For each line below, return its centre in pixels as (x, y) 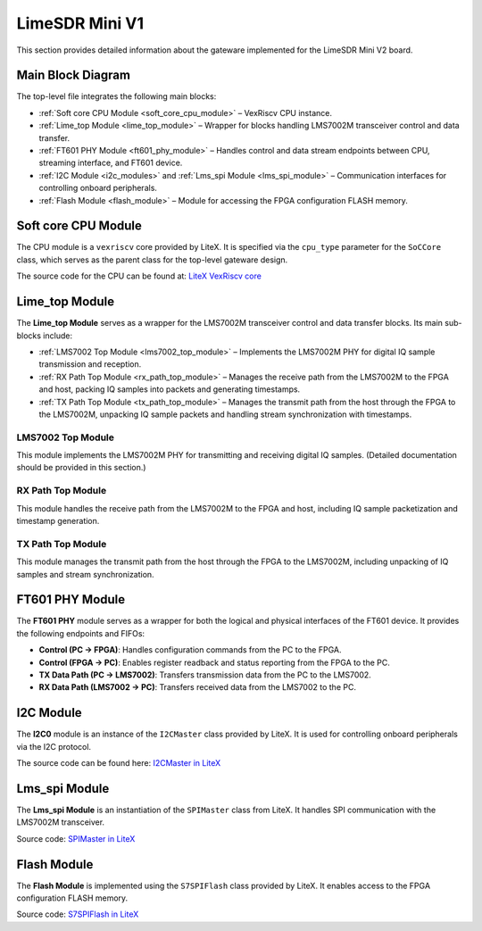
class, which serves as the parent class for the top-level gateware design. (152, 260)
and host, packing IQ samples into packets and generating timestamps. (170, 389)
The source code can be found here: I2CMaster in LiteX (119, 763)
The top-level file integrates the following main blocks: (116, 96)
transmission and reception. (90, 364)
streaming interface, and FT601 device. (111, 163)
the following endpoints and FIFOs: (81, 633)
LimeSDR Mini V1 (80, 23)
